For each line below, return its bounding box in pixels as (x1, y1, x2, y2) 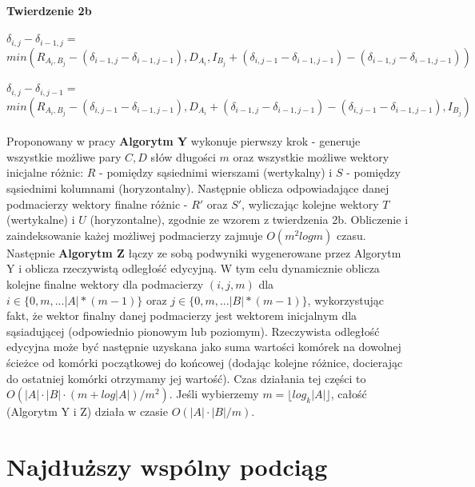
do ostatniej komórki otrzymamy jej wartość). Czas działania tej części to (6, 369, 366, 386)
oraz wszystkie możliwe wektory (233, 148, 389, 165)
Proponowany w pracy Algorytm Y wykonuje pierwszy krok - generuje (6, 133, 361, 150)
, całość (330, 385, 367, 402)
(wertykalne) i (6, 211, 75, 228)
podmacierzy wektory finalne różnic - (6, 195, 188, 212)
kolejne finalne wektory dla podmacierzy (6, 276, 204, 293)
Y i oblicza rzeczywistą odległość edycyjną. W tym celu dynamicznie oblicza (6, 260, 380, 277)
